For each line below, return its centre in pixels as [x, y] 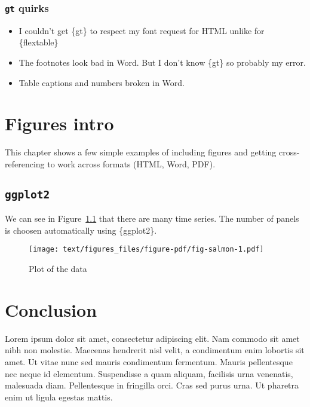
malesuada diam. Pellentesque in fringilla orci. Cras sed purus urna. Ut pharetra [152, 385]
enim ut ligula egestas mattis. [59, 397]
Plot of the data [58, 269]
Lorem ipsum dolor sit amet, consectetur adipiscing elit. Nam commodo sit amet [152, 338]
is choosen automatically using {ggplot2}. [81, 230]
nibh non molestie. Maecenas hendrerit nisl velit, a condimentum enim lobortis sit [155, 350]
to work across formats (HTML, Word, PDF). [131, 163]
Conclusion [51, 309]
